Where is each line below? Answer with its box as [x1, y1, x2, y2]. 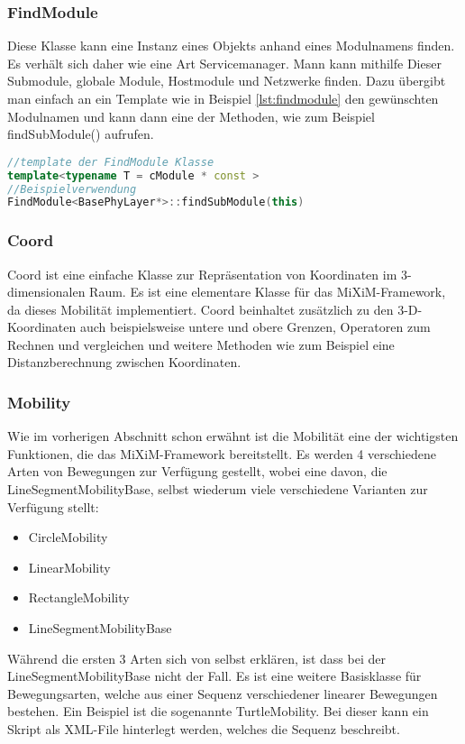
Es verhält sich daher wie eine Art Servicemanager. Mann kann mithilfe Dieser [7, 53, 442, 72]
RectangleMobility [28, 588, 130, 607]
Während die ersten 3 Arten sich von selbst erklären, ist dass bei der [7, 648, 386, 667]
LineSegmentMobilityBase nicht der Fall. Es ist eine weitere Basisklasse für [7, 666, 422, 685]
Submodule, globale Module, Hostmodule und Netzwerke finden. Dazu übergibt [7, 71, 446, 90]
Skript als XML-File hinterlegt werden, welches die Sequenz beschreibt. [7, 720, 400, 738]
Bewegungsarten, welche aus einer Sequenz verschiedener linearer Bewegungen [7, 684, 438, 703]
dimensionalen [7, 282, 86, 301]
